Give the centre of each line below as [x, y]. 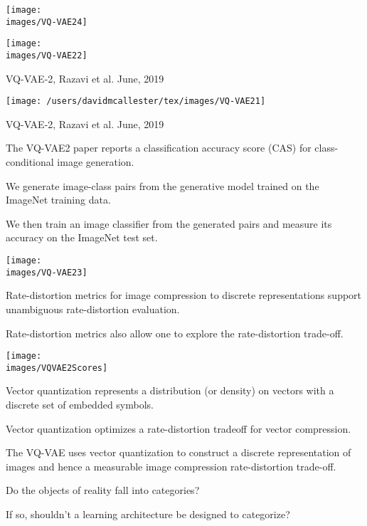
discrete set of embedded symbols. [80, 405]
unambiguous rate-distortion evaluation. [93, 309]
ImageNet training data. [58, 200]
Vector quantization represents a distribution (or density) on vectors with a [170, 390]
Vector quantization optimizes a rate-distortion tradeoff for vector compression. [179, 428]
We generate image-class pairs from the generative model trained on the [163, 185]
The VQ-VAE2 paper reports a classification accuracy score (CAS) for [159, 148]
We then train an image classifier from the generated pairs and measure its [169, 223]
